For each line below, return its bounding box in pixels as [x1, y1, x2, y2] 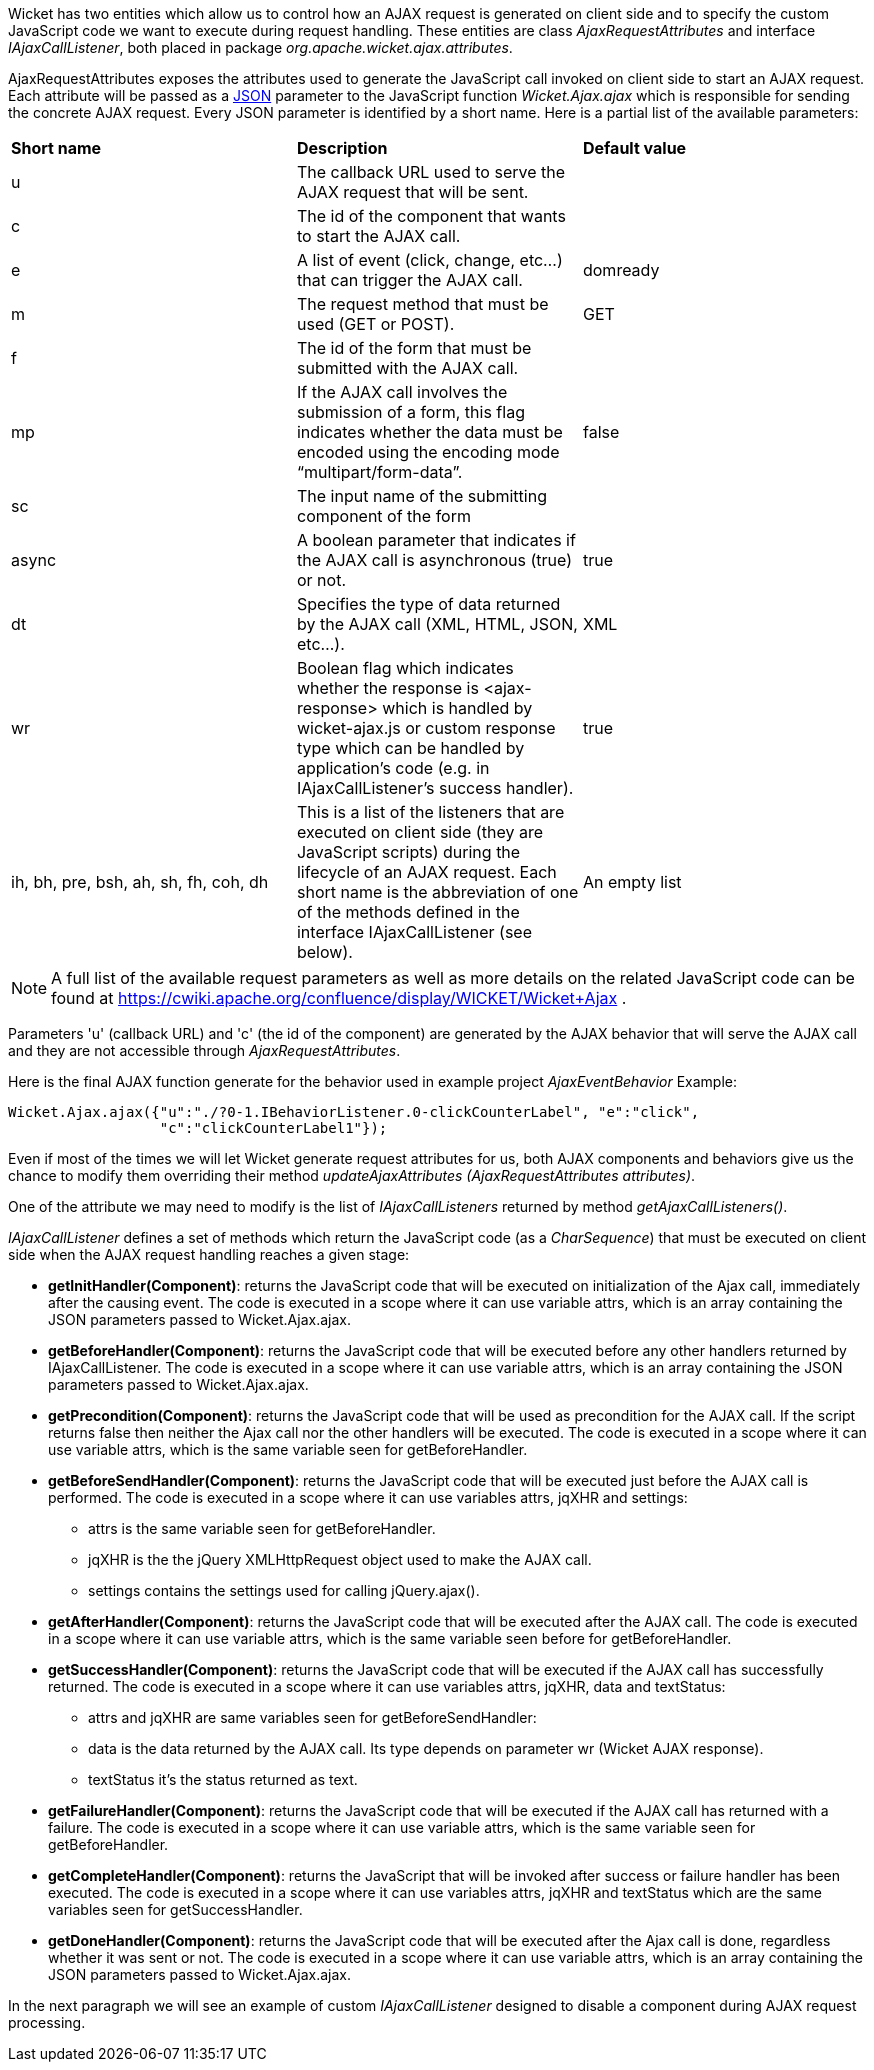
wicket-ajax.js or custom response [296, 718, 556, 738]
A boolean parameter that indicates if [296, 530, 576, 550]
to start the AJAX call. [296, 226, 461, 246]
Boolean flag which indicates [296, 658, 514, 678]
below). [296, 942, 353, 962]
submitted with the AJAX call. [296, 358, 519, 378]
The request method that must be [296, 294, 549, 314]
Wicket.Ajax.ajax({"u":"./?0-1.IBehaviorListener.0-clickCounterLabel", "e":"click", [8, 1104, 700, 1120]
